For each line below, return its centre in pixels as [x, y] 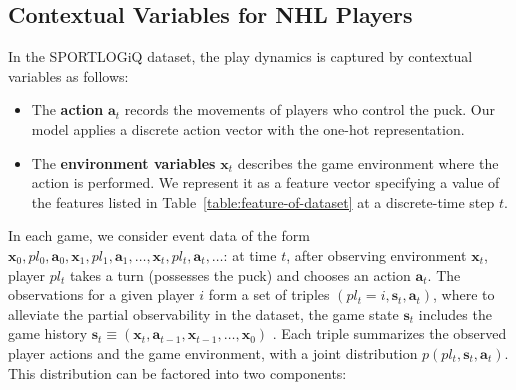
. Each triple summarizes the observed [389, 333]
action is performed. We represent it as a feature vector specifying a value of [265, 182]
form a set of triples [269, 294]
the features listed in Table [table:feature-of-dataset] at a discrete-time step [263, 201]
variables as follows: [68, 75]
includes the [455, 313]
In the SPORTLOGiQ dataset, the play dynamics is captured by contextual [240, 56]
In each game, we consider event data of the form [159, 235]
